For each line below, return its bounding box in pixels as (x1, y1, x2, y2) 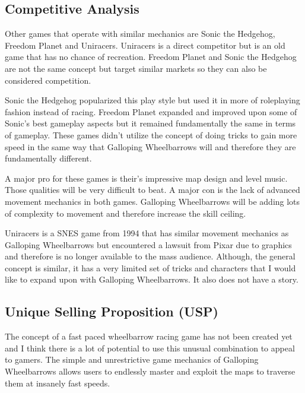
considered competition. (5, 74, 91, 86)
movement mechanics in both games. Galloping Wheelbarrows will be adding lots (5, 195, 300, 207)
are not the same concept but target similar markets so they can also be (5, 62, 267, 74)
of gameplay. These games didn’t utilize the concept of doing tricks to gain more (5, 128, 297, 141)
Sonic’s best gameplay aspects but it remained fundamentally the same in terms (5, 117, 296, 129)
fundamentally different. (5, 152, 92, 164)
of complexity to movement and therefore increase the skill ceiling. (5, 207, 246, 219)
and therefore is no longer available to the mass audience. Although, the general (5, 250, 296, 262)
